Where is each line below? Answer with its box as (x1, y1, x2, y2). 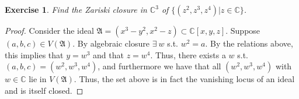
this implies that (5, 48, 64, 61)
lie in (29, 73, 47, 85)
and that (93, 48, 124, 61)
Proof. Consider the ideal (5, 24, 94, 36)
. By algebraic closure (72, 37, 149, 49)
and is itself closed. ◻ (5, 84, 84, 96)
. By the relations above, (205, 37, 293, 49)
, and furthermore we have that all (98, 60, 221, 72)
